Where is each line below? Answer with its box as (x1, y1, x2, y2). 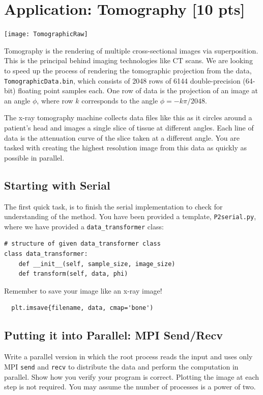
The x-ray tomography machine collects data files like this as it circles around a (4, 112, 252, 123)
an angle (4, 95, 31, 106)
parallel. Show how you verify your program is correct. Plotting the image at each (4, 371, 259, 382)
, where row (37, 95, 73, 106)
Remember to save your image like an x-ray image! (4, 285, 162, 296)
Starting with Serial (4, 177, 110, 193)
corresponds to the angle (81, 95, 158, 106)
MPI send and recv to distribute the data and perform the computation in (4, 361, 239, 372)
